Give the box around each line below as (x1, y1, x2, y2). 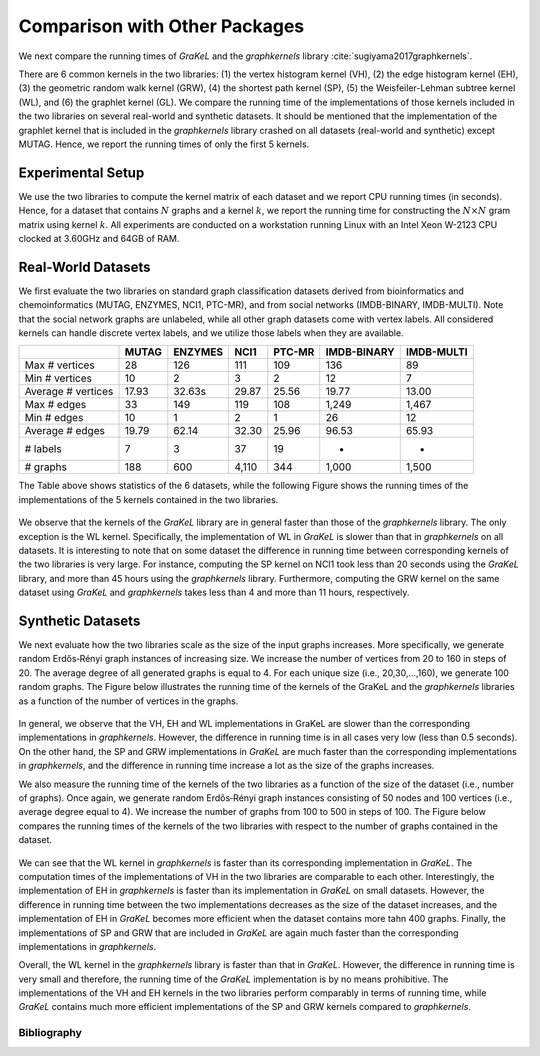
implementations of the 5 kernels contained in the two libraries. (18, 493, 279, 505)
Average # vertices (24, 385, 114, 399)
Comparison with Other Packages (18, 15, 305, 37)
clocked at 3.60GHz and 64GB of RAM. (18, 232, 180, 244)
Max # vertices (24, 358, 95, 372)
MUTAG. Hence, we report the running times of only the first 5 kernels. (18, 138, 310, 150)
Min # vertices (24, 371, 92, 385)
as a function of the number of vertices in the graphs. (18, 695, 239, 707)
